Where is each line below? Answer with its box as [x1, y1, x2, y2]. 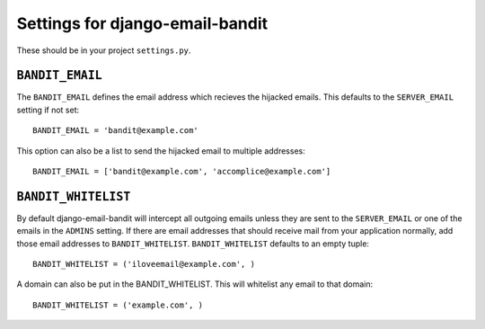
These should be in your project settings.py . [16, 45, 191, 56]
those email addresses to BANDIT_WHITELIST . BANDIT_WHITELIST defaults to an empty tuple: [16, 238, 370, 249]
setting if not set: [16, 104, 80, 115]
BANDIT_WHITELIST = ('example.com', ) [32, 299, 204, 310]
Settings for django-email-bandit [16, 13, 269, 33]
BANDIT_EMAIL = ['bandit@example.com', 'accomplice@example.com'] [32, 166, 331, 177]
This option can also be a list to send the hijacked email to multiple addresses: [16, 145, 305, 156]
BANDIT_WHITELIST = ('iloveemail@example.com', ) [32, 259, 256, 270]
